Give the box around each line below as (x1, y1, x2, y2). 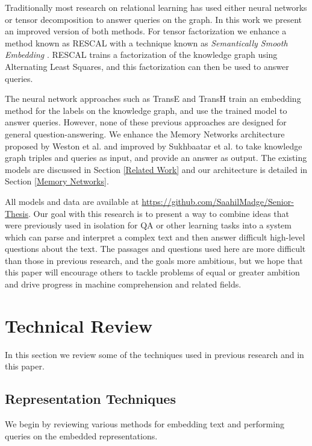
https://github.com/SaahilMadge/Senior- (142, 195, 294, 207)
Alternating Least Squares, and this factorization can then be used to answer (5, 60, 289, 72)
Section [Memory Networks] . (5, 175, 109, 187)
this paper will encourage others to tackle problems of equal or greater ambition (5, 266, 300, 278)
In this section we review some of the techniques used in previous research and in (5, 348, 304, 360)
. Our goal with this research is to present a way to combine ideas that (28, 207, 289, 219)
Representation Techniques (5, 389, 176, 408)
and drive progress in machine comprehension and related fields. (5, 278, 242, 291)
